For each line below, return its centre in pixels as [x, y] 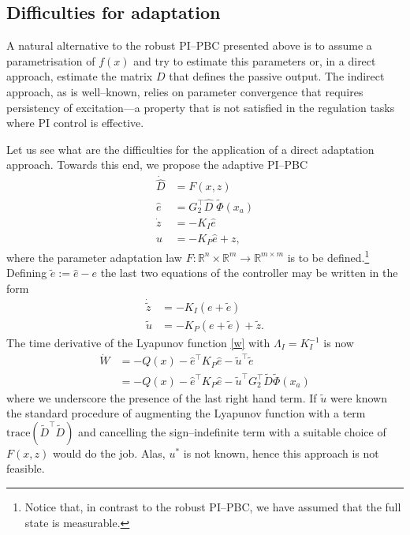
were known [358, 397]
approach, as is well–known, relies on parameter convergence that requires [185, 91]
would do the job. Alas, [109, 453]
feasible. [26, 468]
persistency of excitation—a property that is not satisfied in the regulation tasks [201, 107]
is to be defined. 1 [328, 256]
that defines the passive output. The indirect [277, 76]
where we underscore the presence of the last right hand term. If [162, 397]
